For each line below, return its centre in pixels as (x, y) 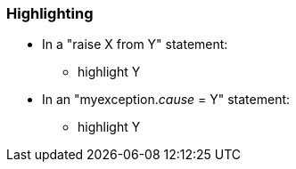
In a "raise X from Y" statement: (135, 44)
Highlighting (50, 13)
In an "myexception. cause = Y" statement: (166, 100)
